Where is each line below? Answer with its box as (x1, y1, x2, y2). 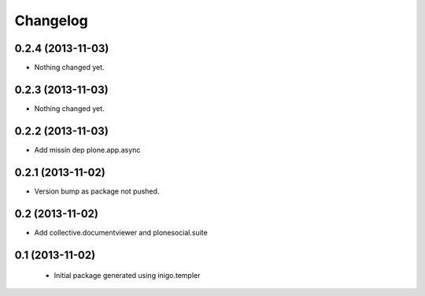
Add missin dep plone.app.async (34, 145, 141, 154)
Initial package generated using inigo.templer (54, 271, 201, 280)
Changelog (14, 12, 88, 29)
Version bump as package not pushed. (34, 186, 160, 196)
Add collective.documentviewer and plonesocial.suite (34, 228, 208, 237)
